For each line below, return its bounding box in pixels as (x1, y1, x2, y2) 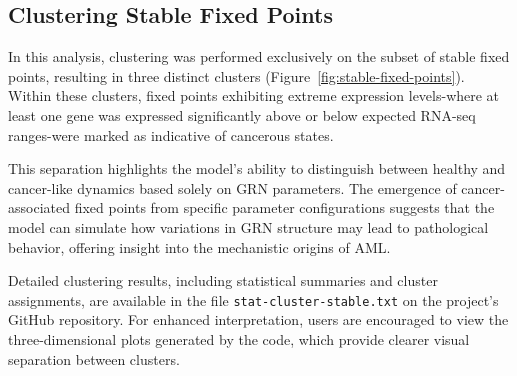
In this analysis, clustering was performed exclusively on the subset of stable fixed (8, 46, 510, 67)
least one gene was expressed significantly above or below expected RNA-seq (8, 104, 476, 125)
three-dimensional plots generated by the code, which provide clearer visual (8, 328, 470, 349)
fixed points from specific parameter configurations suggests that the (74, 197, 495, 218)
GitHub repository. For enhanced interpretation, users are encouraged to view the (8, 309, 509, 330)
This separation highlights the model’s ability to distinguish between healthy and (8, 158, 506, 179)
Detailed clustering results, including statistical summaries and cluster (8, 270, 438, 291)
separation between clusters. (8, 348, 180, 369)
